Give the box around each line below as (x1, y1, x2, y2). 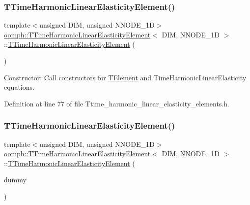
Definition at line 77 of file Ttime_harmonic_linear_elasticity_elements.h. (4, 98, 229, 108)
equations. (4, 82, 34, 92)
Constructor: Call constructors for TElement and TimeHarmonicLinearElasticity (4, 72, 247, 82)
